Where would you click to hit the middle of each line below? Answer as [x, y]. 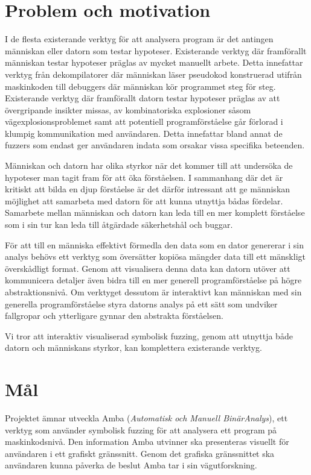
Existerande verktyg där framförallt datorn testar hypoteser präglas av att [143, 98]
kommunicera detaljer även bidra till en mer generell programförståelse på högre [153, 280]
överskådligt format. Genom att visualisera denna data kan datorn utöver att [148, 268]
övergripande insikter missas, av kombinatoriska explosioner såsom [128, 109]
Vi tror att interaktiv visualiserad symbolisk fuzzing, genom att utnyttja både [149, 335]
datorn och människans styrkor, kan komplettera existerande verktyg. [134, 348]
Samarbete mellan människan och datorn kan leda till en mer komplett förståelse [155, 212]
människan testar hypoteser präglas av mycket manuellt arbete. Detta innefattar [154, 62]
